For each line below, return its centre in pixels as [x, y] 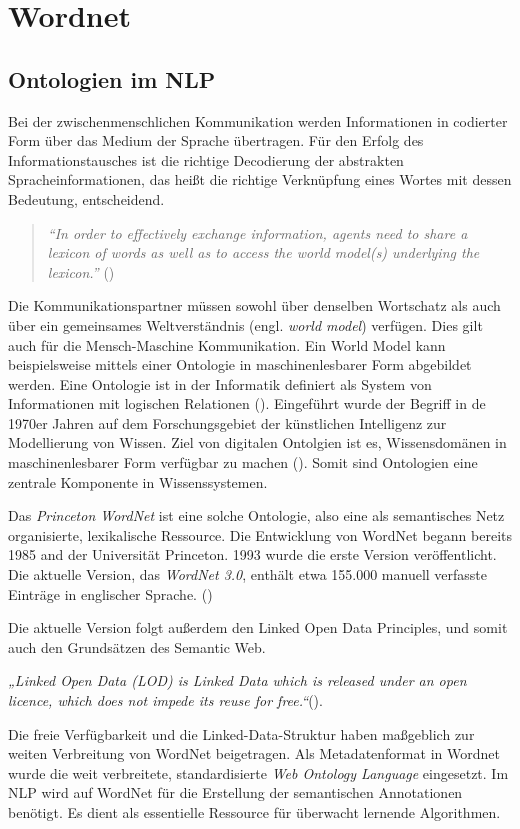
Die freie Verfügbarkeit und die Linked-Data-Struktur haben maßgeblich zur [241, 733]
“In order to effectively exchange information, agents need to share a [257, 232]
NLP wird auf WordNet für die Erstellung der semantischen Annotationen [235, 792]
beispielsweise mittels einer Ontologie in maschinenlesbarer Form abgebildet [240, 364]
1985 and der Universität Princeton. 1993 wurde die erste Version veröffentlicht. [252, 554]
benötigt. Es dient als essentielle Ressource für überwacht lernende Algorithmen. [254, 811]
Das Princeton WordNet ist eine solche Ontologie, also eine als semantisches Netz [256, 515]
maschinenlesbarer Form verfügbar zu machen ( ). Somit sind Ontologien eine [243, 462]
